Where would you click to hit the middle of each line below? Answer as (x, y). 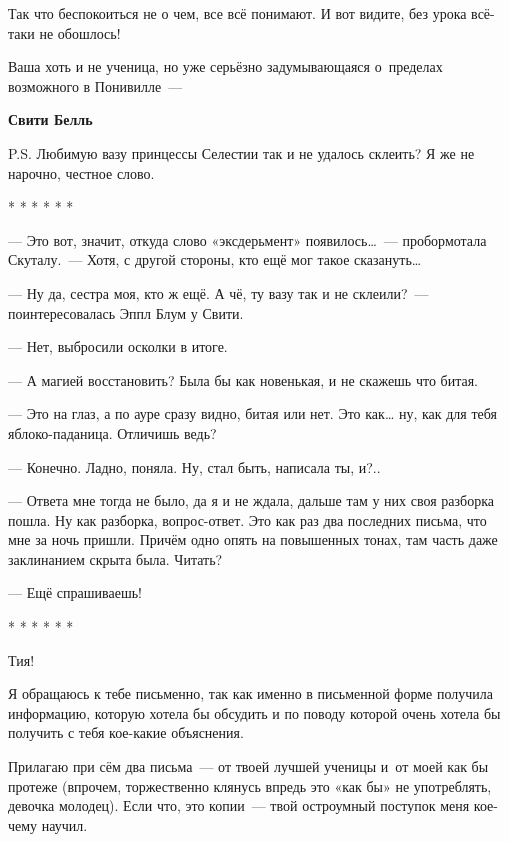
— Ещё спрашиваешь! (75, 592)
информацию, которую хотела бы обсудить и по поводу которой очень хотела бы (254, 712)
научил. (64, 824)
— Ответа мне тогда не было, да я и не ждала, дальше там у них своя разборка (251, 500)
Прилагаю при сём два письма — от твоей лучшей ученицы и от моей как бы (248, 766)
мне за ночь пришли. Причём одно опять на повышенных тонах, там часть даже (253, 539)
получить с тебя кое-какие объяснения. (126, 732)
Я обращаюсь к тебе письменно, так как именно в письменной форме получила (250, 693)
